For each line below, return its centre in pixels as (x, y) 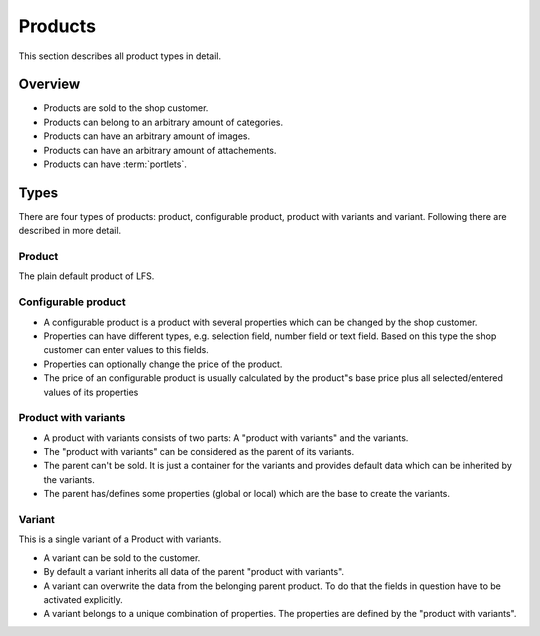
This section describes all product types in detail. (120, 56)
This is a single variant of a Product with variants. (120, 539)
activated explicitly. (83, 599)
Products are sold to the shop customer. (126, 108)
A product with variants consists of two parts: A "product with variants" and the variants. (226, 437)
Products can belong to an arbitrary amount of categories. (163, 122)
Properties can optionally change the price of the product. (163, 364)
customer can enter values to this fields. (126, 350)
